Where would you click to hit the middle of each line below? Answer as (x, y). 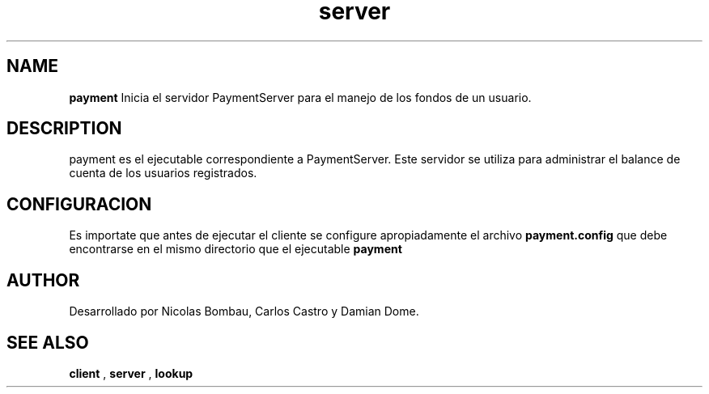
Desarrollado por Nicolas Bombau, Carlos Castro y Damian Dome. (244, 311)
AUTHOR (43, 280)
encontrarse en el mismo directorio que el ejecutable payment (236, 249)
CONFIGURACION (79, 204)
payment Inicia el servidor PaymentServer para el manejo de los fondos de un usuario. (300, 97)
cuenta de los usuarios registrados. (163, 173)
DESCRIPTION (64, 129)
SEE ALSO (48, 342)
